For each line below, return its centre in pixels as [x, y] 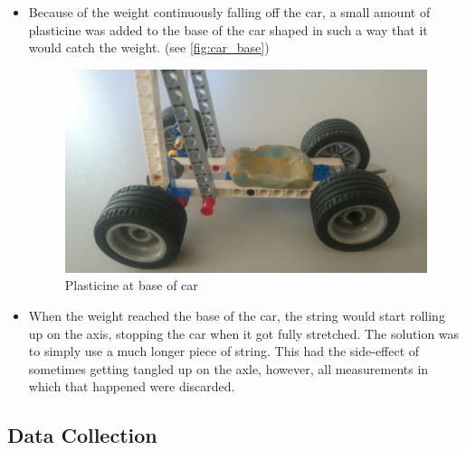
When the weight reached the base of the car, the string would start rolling [237, 316]
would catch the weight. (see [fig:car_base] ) [149, 47]
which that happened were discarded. [132, 386]
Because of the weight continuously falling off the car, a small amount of [229, 12]
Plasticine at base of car [131, 285]
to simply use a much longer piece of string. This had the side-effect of [224, 351]
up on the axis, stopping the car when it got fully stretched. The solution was [244, 333]
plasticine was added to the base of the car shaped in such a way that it [228, 29]
